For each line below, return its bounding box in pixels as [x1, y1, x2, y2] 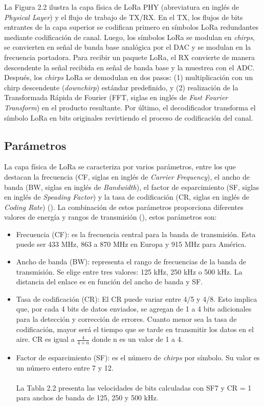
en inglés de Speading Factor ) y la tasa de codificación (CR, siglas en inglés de [4, 191, 249, 202]
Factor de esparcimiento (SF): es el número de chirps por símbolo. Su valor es [16, 352, 260, 363]
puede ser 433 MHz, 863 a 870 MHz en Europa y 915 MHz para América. [16, 239, 247, 249]
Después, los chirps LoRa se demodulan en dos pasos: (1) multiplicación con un [4, 72, 253, 83]
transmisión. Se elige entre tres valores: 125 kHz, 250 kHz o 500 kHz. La [16, 266, 243, 277]
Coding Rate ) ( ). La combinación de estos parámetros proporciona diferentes [4, 201, 244, 212]
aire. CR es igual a [16, 334, 75, 344]
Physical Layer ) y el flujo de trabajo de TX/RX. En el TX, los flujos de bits [4, 11, 243, 22]
